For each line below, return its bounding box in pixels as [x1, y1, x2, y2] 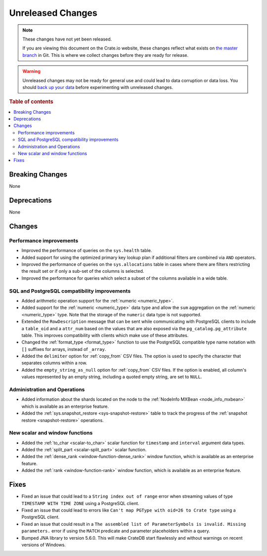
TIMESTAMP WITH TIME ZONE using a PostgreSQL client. [21, 500, 139, 506]
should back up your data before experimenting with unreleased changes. [22, 84, 173, 90]
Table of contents [9, 98, 54, 105]
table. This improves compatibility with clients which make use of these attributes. [21, 332, 189, 338]
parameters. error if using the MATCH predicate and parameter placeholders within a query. [21, 528, 210, 534]
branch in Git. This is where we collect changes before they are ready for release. [22, 52, 189, 58]
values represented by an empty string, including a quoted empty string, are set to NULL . [21, 374, 202, 380]
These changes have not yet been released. [22, 36, 112, 42]
